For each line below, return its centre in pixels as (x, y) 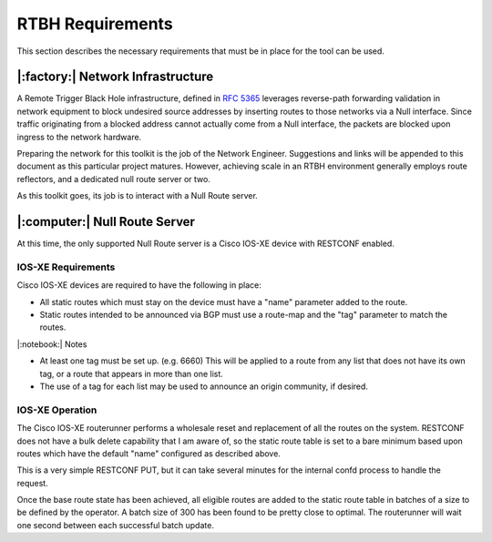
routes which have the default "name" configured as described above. (149, 453)
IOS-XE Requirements (66, 267)
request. (33, 483)
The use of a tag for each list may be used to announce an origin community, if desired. (204, 386)
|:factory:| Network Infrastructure (115, 77)
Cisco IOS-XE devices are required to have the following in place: (139, 285)
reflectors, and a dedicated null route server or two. (114, 179)
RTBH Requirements (95, 24)
